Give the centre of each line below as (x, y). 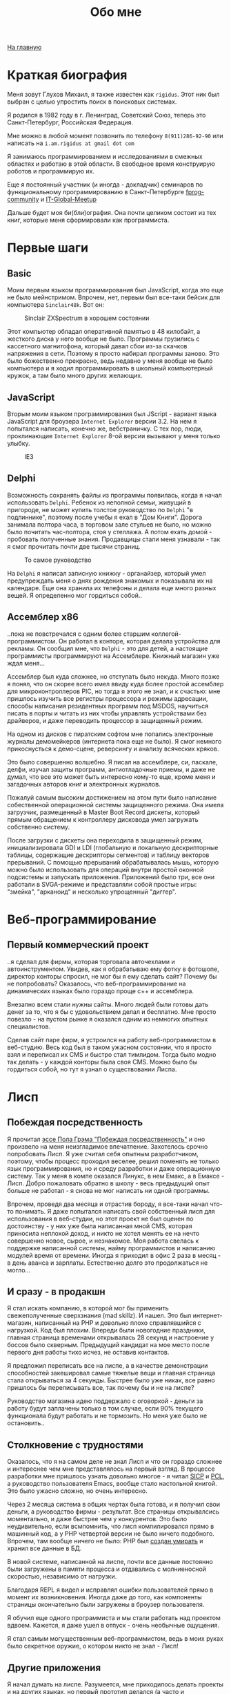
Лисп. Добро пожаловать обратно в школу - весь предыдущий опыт (109, 1183)
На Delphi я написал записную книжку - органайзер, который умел (107, 573)
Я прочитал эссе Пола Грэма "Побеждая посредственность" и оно (106, 1139)
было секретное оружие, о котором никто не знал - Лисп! (93, 1646)
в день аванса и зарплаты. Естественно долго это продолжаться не (108, 1263)
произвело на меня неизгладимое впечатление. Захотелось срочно (108, 1146)
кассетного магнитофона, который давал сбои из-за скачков (97, 346)
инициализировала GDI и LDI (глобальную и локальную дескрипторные (113, 847)
